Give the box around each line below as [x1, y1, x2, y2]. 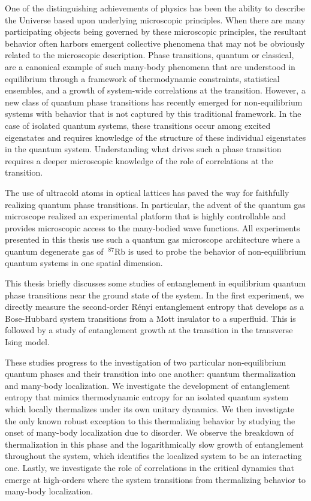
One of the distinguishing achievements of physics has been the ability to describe [5, 2, 305, 14]
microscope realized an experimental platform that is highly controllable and [5, 210, 286, 222]
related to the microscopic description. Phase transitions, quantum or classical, [5, 49, 294, 61]
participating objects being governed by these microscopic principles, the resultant [5, 25, 307, 38]
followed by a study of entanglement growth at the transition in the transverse [5, 324, 293, 336]
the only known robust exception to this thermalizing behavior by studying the [5, 414, 295, 427]
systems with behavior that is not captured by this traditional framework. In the [5, 107, 301, 120]
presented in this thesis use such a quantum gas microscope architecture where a [5, 233, 301, 246]
